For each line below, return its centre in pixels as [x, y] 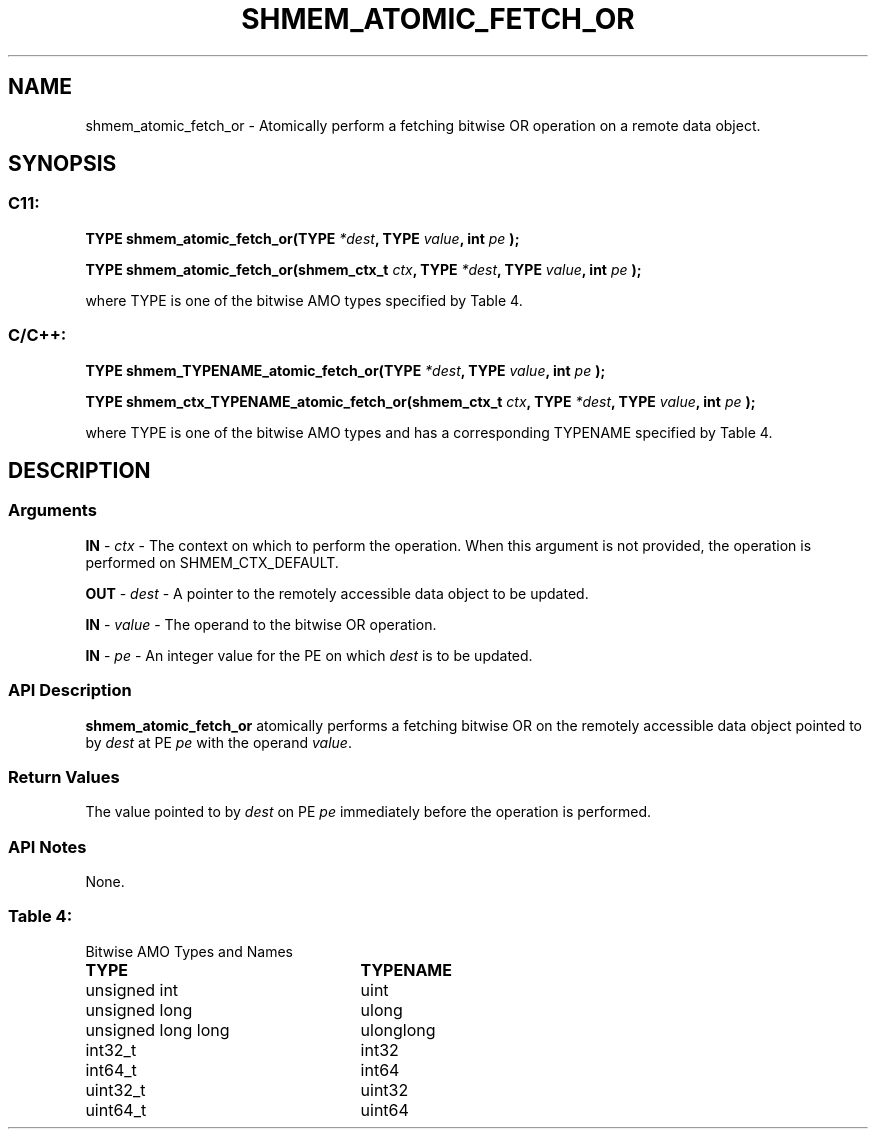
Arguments [52, 510]
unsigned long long [157, 1029]
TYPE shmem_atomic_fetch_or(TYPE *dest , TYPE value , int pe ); [302, 238]
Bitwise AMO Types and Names [189, 951]
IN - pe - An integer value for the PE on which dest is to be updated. [309, 655]
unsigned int [132, 989]
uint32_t [115, 1089]
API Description [70, 690]
